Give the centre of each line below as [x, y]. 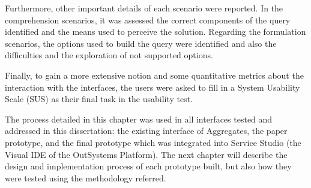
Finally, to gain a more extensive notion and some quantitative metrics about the [154, 75]
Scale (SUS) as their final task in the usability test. [99, 99]
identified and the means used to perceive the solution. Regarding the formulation [155, 32]
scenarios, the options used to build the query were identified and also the [141, 43]
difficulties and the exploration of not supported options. [109, 55]
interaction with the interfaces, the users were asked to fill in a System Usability [152, 87]
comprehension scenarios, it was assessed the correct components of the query [148, 20]
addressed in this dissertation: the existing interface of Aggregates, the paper [146, 131]
